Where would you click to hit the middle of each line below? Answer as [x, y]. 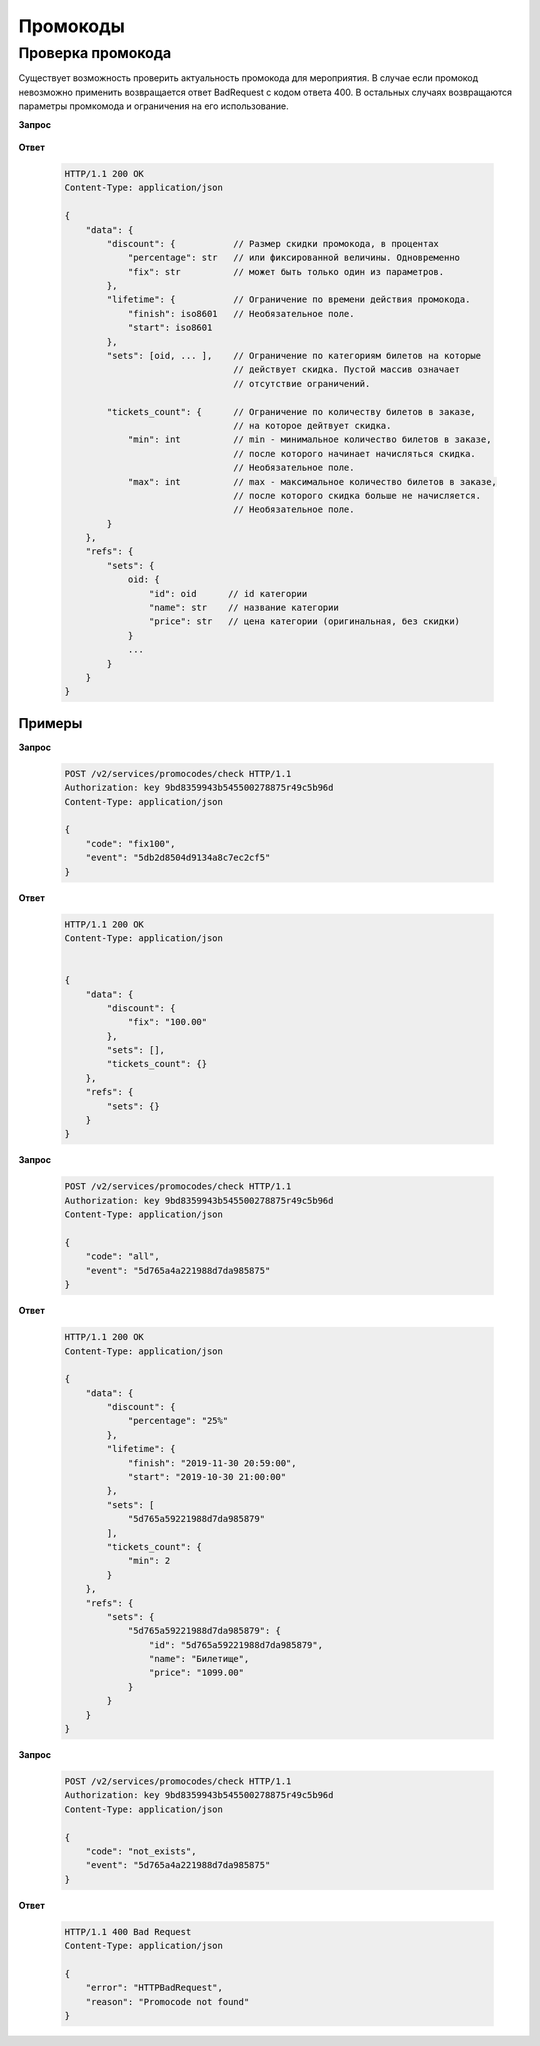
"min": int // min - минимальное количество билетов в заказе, [309, 439]
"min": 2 [149, 1561]
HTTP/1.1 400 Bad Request [128, 1931]
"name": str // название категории [243, 608]
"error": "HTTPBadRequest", [154, 1988]
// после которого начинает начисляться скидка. [355, 453]
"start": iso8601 [170, 328]
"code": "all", [122, 1256]
